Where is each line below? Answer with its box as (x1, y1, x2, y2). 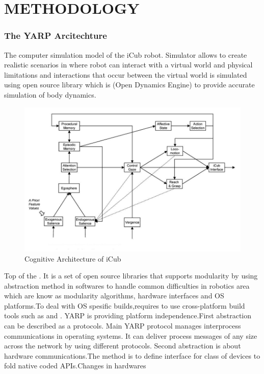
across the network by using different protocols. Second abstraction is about (4, 340, 241, 351)
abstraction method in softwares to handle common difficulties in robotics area (4, 280, 250, 291)
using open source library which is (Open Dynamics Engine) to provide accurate (4, 79, 255, 90)
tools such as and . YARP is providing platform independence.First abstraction (4, 310, 252, 321)
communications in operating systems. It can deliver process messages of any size (4, 330, 257, 341)
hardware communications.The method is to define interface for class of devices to (4, 350, 260, 361)
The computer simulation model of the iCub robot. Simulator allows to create (4, 49, 247, 60)
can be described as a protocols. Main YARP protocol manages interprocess (4, 320, 241, 331)
